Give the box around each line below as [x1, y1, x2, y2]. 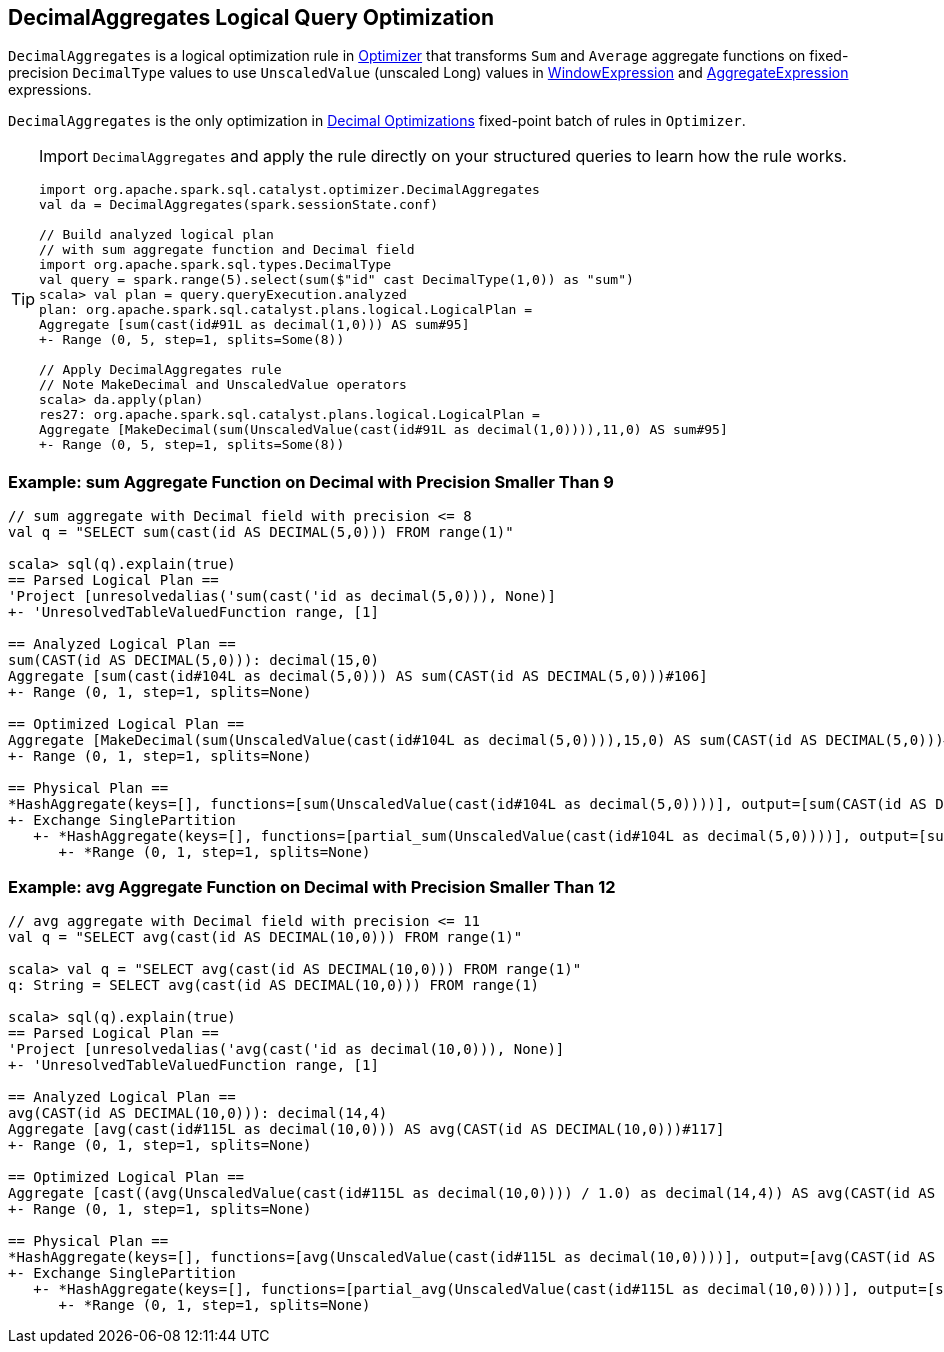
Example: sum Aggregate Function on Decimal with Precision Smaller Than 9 [8, 471, 614, 492]
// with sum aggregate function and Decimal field [39, 242, 415, 258]
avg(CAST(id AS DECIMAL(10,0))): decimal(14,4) [8, 1104, 388, 1121]
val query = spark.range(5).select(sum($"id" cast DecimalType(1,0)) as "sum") [39, 272, 634, 288]
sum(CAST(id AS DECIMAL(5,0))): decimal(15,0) [8, 652, 379, 669]
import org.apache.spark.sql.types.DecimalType [39, 257, 392, 273]
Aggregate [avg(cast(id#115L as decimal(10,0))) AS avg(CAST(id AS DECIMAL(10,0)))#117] [8, 1120, 725, 1137]
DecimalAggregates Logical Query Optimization [8, 5, 494, 30]
